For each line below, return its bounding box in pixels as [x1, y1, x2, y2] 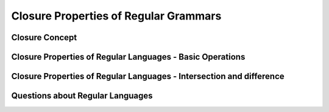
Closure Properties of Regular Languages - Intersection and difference [11, 71, 285, 82]
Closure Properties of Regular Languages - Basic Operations [11, 52, 246, 62]
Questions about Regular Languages [11, 91, 153, 101]
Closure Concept [11, 32, 77, 43]
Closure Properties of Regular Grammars [11, 9, 222, 23]
